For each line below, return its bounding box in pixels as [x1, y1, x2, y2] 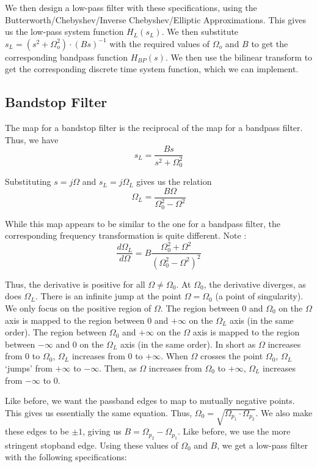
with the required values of [109, 37, 210, 50]
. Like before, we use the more [178, 425, 291, 438]
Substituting [5, 175, 51, 188]
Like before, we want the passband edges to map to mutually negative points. [5, 394, 295, 407]
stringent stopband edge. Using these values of [5, 438, 178, 451]
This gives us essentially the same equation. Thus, [5, 406, 192, 419]
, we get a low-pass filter [217, 438, 308, 451]
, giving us [82, 425, 122, 438]
